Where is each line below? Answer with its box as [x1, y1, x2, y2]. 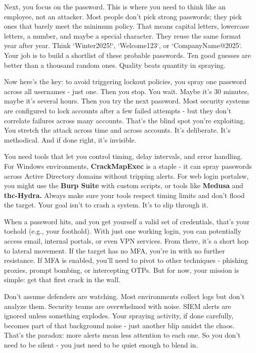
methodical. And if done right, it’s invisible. [4, 134, 136, 145]
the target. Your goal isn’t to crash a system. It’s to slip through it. [4, 200, 209, 210]
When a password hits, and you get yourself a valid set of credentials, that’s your [4, 216, 250, 226]
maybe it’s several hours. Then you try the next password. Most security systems [4, 96, 250, 106]
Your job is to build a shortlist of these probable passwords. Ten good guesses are [4, 50, 251, 60]
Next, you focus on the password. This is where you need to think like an [4, 1, 226, 11]
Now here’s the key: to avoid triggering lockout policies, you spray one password [4, 76, 247, 87]
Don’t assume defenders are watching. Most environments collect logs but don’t [4, 291, 245, 302]
